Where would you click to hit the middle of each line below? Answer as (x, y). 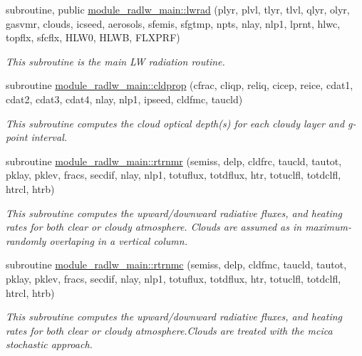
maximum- (328, 227)
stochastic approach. (49, 344)
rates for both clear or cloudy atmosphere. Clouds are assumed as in (154, 227)
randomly (26, 240)
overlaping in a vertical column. (118, 240)
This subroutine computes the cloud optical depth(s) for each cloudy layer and (175, 123)
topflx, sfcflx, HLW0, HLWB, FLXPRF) (93, 37)
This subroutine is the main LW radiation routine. (115, 61)
